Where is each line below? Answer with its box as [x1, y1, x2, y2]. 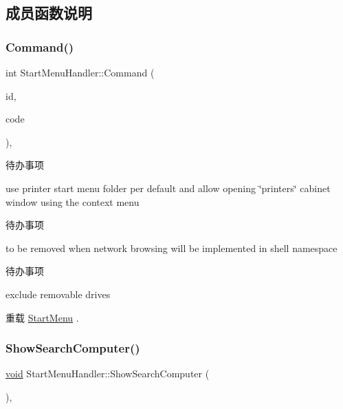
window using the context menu [5, 194, 140, 209]
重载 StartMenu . [5, 310, 79, 324]
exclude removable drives [5, 286, 111, 301]
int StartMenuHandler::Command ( [5, 65, 155, 79]
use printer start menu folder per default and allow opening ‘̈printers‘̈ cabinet [5, 180, 331, 195]
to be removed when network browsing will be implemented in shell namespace [5, 240, 338, 255]
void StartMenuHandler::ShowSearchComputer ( [5, 366, 210, 381]
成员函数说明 [5, 2, 92, 23]
